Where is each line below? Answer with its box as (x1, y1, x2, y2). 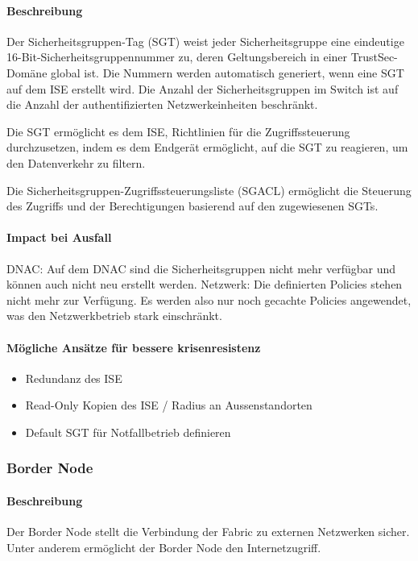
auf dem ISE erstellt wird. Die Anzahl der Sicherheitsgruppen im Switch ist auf (6, 80, 399, 97)
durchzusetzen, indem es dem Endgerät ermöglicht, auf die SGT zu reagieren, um (6, 139, 408, 156)
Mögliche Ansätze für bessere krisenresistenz (6, 339, 261, 355)
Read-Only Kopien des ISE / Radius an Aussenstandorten (25, 397, 312, 413)
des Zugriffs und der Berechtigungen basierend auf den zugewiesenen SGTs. (6, 197, 379, 214)
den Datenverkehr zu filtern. (6, 154, 146, 171)
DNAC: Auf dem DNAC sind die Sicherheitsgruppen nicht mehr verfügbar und (6, 260, 395, 276)
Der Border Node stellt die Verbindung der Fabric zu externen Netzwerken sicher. (6, 523, 410, 540)
